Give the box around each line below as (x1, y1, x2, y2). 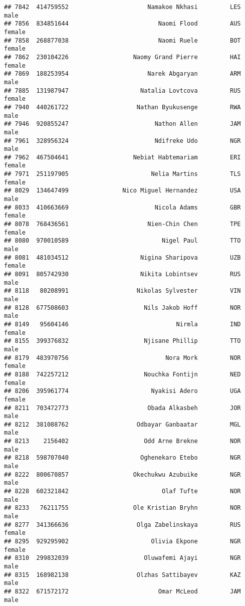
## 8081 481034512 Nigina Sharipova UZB (4, 254, 241, 261)
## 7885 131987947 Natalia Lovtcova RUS (4, 87, 241, 94)
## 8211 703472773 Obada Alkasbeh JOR (4, 404, 241, 412)
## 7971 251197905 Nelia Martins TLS (4, 170, 241, 178)
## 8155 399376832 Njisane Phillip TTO (4, 337, 241, 345)
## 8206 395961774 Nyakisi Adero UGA (4, 387, 241, 395)
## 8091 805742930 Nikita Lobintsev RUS (4, 271, 241, 278)
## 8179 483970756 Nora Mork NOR (4, 354, 241, 361)
